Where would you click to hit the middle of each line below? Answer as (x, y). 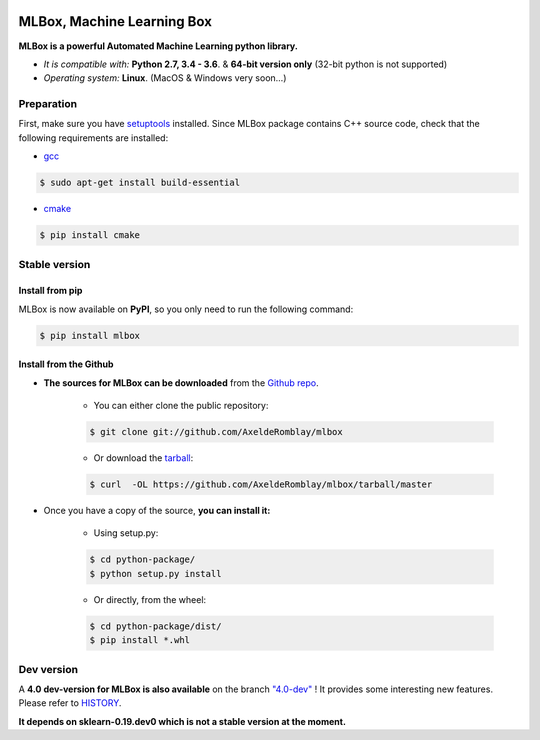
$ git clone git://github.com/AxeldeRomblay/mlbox (216, 432)
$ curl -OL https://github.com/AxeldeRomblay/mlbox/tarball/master (261, 484)
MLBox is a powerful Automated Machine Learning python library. (158, 46)
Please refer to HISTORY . (70, 703)
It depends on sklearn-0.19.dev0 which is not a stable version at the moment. (182, 721)
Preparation (48, 104)
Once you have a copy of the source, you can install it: (157, 511)
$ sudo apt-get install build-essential (139, 183)
